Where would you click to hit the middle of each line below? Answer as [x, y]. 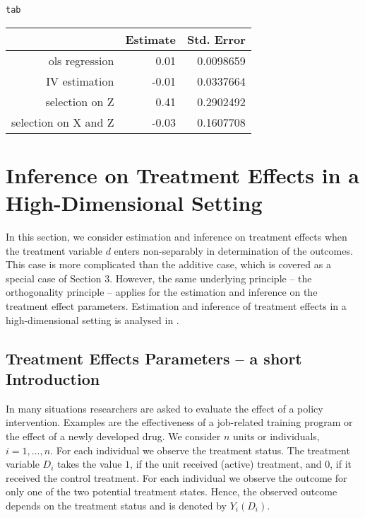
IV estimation [80, 81]
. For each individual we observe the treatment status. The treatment [200, 450]
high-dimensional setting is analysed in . [92, 320]
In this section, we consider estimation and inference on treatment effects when [176, 236]
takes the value [89, 464]
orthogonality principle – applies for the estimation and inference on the [162, 292]
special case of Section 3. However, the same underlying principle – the [159, 278]
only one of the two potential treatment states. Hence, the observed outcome [172, 491]
